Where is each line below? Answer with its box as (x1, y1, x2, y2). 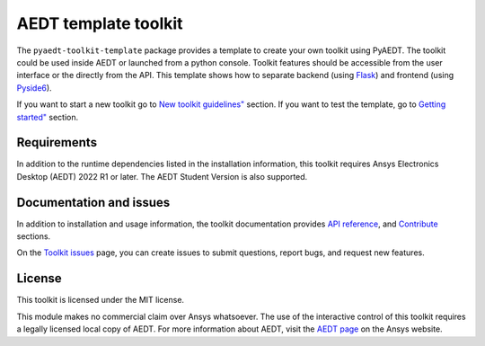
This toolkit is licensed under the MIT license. (16, 295, 184, 306)
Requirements (16, 135, 98, 150)
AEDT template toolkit (16, 13, 183, 33)
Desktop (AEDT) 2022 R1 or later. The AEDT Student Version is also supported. (16, 171, 308, 182)
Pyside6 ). (16, 82, 53, 93)
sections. (16, 231, 51, 242)
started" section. (16, 111, 79, 122)
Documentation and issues (16, 194, 171, 210)
